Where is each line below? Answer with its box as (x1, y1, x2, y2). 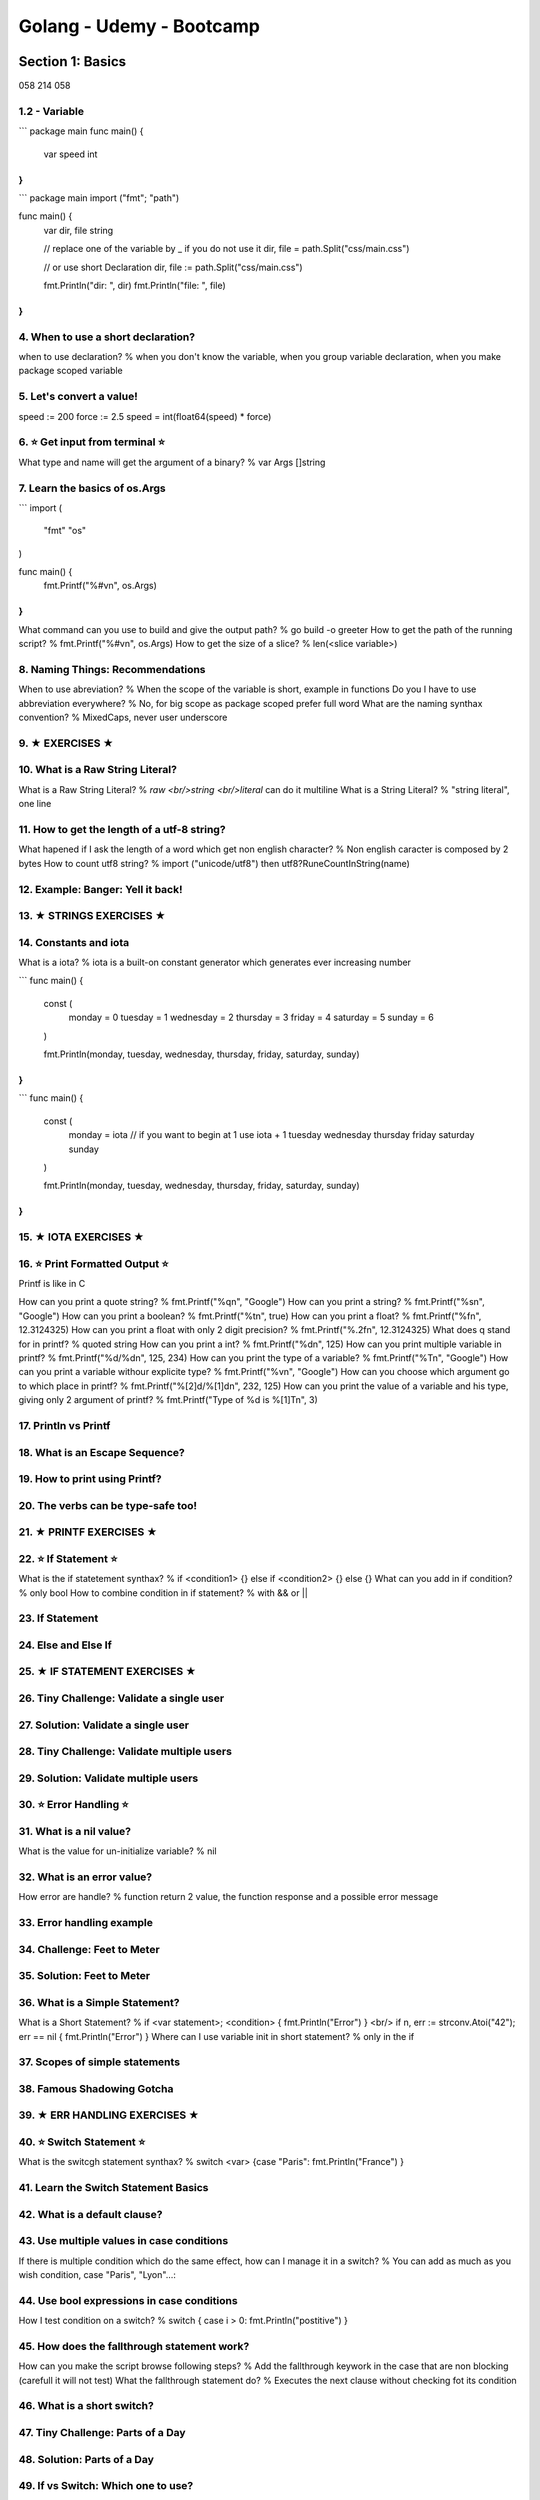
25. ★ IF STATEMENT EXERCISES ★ (18, 1665, 197, 1679)
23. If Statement (18, 1611, 99, 1625)
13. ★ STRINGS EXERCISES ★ (18, 909, 166, 923)
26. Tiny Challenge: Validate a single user (18, 1691, 225, 1705)
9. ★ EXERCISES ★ (18, 736, 114, 750)
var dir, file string (43, 224, 114, 236)
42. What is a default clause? (18, 2207, 163, 2221)
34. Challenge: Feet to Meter (18, 1942, 160, 1956)
